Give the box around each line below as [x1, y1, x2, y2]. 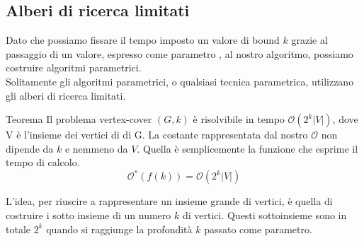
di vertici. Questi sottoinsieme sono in [182, 208, 347, 223]
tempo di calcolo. [6, 155, 80, 170]
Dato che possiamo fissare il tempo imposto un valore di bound [6, 33, 280, 47]
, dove [332, 112, 358, 127]
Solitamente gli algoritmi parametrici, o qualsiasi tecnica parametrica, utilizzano [6, 74, 354, 88]
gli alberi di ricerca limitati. [6, 88, 126, 102]
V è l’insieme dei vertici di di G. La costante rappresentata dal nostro [6, 127, 308, 142]
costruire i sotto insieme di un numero [6, 208, 171, 223]
